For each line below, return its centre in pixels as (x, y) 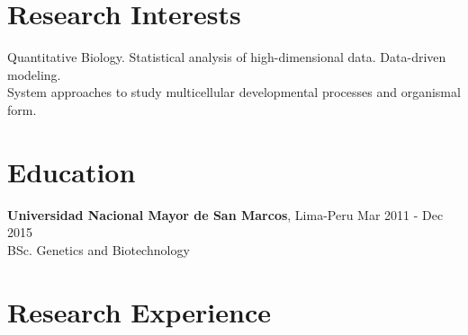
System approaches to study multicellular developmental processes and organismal (234, 92)
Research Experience (139, 311)
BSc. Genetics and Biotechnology (99, 249)
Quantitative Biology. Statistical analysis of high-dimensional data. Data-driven (227, 57)
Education (72, 171)
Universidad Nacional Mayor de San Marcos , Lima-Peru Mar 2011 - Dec (225, 214)
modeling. (34, 74)
